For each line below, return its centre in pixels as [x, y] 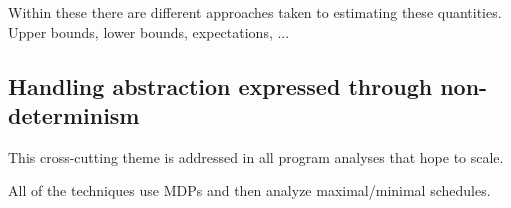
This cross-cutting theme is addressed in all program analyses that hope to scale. [256, 156]
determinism [74, 114]
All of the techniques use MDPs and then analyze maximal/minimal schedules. [249, 190]
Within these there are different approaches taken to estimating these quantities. [255, 12]
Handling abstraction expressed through [220, 85]
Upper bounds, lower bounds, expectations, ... [149, 31]
